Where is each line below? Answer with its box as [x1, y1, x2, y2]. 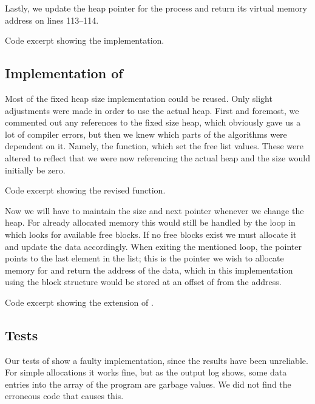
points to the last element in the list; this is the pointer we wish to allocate [5, 252, 284, 264]
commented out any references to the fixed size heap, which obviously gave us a [5, 116, 301, 129]
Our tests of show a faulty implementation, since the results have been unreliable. [5, 354, 308, 366]
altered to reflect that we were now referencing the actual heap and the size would [5, 151, 311, 164]
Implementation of [5, 64, 123, 82]
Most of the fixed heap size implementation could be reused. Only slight [5, 92, 273, 104]
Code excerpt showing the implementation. [5, 34, 164, 47]
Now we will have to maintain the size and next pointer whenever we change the [5, 204, 304, 217]
